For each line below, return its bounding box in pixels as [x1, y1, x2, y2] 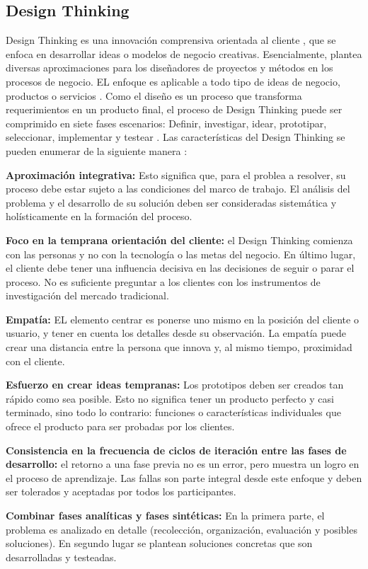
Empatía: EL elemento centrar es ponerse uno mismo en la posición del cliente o [6, 311, 359, 326]
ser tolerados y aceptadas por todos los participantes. [6, 484, 236, 499]
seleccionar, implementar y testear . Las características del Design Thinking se [6, 130, 345, 144]
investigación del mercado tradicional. [6, 288, 169, 303]
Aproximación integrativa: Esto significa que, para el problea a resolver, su [6, 167, 346, 182]
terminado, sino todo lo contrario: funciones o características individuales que [6, 405, 341, 420]
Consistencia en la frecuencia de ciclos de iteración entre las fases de [6, 442, 347, 457]
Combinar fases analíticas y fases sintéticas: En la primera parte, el [6, 508, 325, 523]
